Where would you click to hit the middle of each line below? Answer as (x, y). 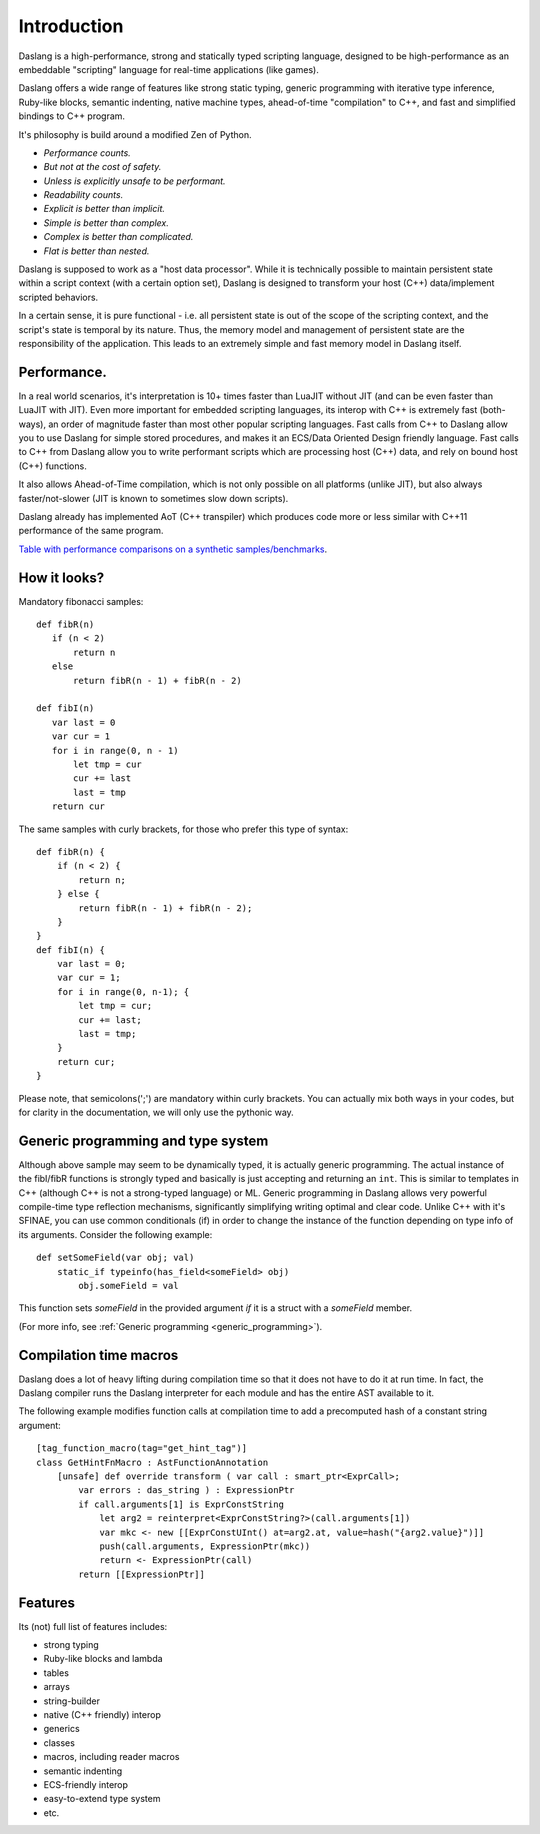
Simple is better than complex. (106, 222)
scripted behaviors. (58, 297)
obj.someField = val (128, 1285)
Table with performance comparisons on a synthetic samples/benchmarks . (173, 549)
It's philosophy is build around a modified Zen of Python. (135, 134)
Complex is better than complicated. (118, 237)
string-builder (71, 1701)
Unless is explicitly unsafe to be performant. (134, 181)
